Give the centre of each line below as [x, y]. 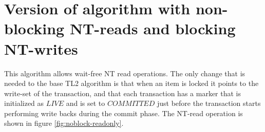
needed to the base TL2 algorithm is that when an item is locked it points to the [131, 83]
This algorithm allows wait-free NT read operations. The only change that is [125, 73]
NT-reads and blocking [153, 28]
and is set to [86, 103]
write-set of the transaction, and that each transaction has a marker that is [123, 93]
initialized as [24, 103]
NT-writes [41, 48]
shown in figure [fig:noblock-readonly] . [64, 123]
